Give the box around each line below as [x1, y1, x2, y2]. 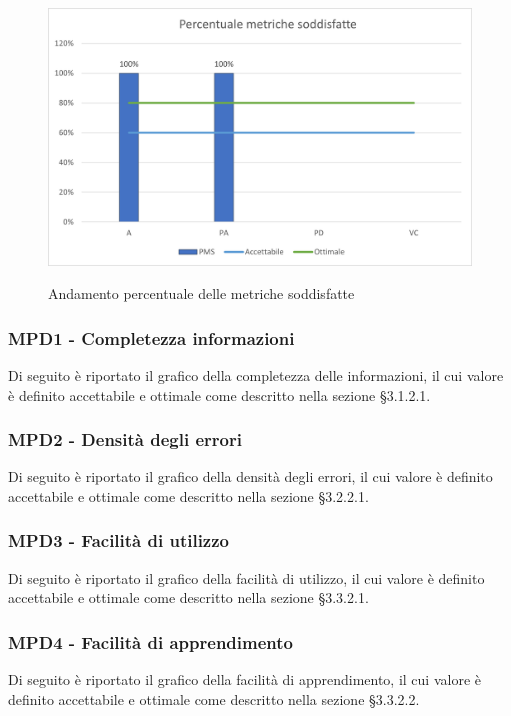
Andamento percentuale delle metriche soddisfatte [48, 283, 355, 304]
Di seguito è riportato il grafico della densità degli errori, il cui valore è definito [8, 466, 493, 487]
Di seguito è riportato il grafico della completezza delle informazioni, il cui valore [8, 364, 504, 385]
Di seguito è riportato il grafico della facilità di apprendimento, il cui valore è [8, 669, 481, 690]
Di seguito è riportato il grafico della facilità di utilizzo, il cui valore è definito [8, 567, 485, 588]
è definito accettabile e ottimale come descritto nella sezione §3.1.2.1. [8, 384, 431, 405]
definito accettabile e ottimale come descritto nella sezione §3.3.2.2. [8, 688, 420, 709]
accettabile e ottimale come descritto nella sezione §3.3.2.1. [8, 587, 369, 608]
